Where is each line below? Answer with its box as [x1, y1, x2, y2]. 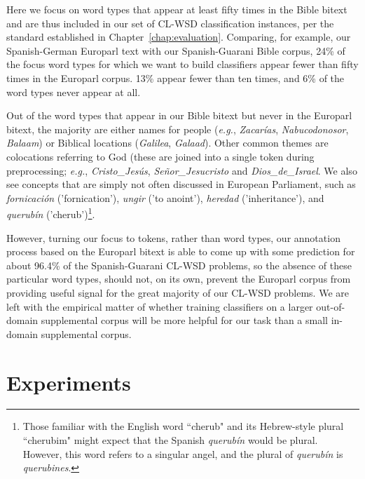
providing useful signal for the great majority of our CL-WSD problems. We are [6, 285, 349, 299]
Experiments [6, 367, 131, 396]
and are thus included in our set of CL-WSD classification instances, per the [6, 15, 334, 30]
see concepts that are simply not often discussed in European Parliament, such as [6, 177, 356, 191]
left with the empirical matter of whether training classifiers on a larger [6, 299, 313, 313]
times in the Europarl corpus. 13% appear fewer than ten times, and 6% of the [6, 70, 345, 85]
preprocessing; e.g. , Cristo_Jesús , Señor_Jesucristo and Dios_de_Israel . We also [6, 163, 357, 177]
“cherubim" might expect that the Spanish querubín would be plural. [22, 433, 318, 447]
